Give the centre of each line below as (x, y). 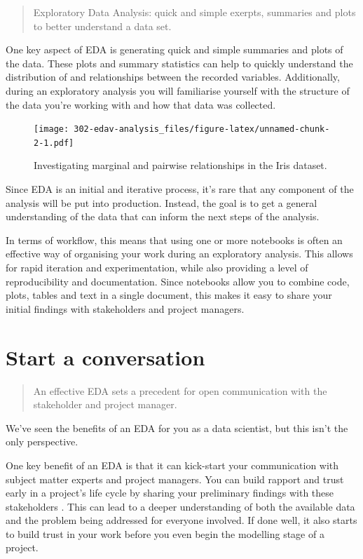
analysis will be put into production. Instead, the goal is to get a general (162, 202)
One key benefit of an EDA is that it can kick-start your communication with (172, 465)
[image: (52, 129)
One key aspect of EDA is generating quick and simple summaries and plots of (174, 49)
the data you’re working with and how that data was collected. (141, 104)
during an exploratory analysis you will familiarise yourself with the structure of (178, 90)
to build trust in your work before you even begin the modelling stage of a (165, 533)
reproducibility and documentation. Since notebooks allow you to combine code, (178, 281)
